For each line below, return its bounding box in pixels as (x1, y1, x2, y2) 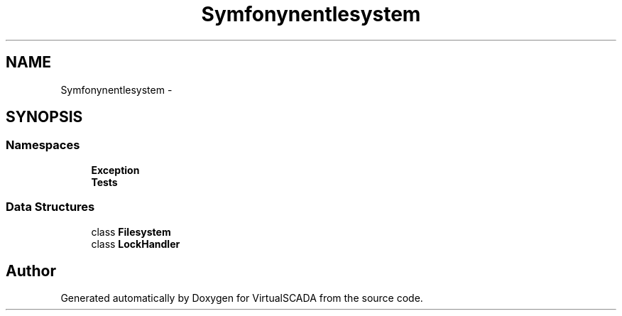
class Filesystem (91, 225, 171, 238)
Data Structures (6, 200, 95, 214)
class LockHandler (91, 237, 180, 250)
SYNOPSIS (6, 108, 83, 126)
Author (6, 261, 56, 280)
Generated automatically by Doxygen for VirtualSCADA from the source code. (60, 292, 423, 305)
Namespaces (6, 138, 80, 153)
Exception (91, 163, 140, 176)
